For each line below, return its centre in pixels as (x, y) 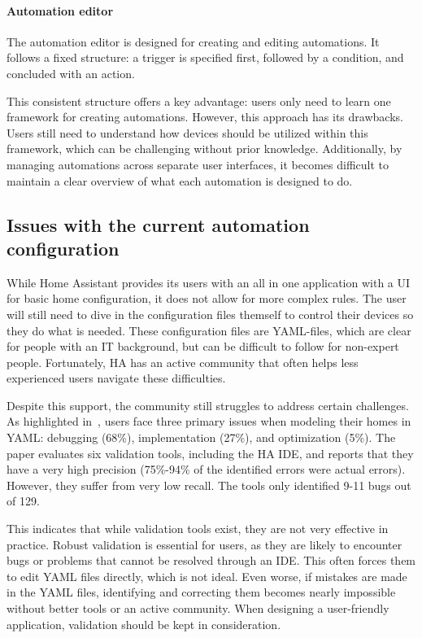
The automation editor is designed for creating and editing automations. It (193, 41)
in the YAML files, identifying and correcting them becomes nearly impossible (201, 592)
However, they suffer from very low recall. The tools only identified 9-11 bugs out (209, 485)
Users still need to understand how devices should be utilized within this (187, 132)
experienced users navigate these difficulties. (116, 378)
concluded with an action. (71, 73)
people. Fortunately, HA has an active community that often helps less (183, 362)
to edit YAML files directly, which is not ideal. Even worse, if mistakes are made (207, 576)
